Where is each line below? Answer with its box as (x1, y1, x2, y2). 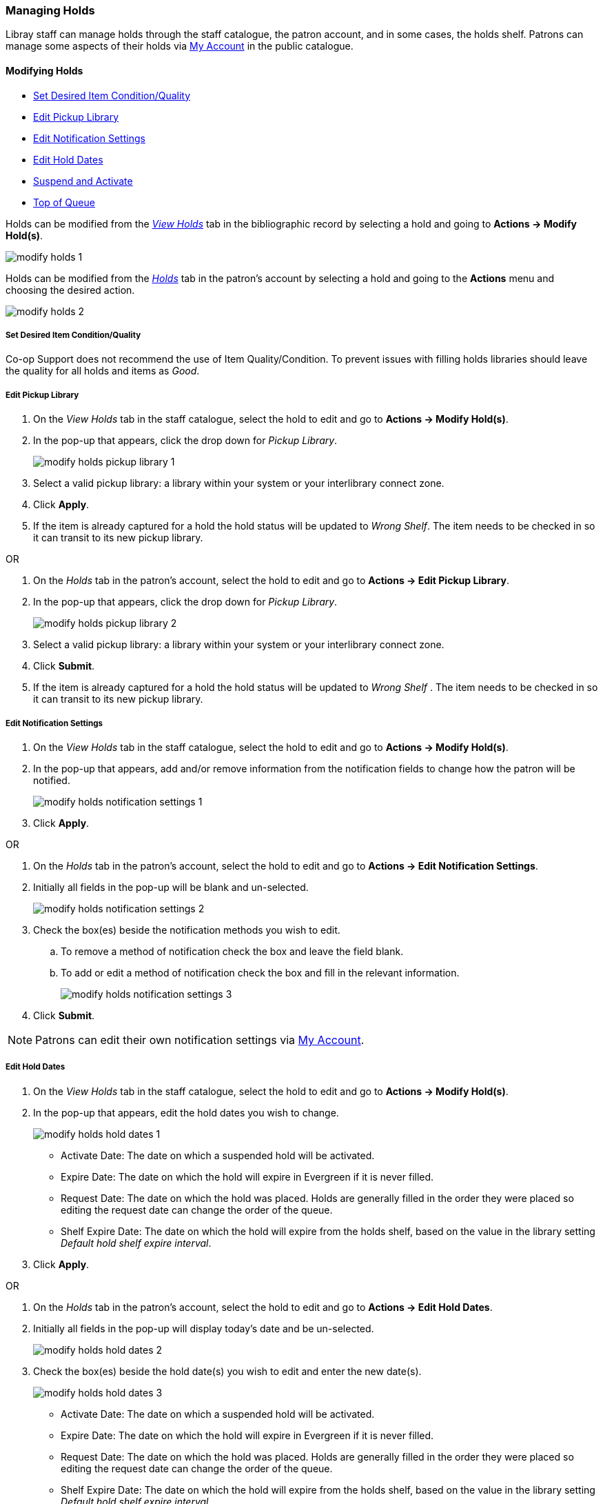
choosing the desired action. (6, 283, 135, 296)
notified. (33, 774, 70, 786)
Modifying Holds (6, 64, 83, 77)
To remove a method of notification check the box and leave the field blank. (61, 945, 404, 957)
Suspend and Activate (33, 174, 133, 187)
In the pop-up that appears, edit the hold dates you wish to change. (33, 1106, 339, 1119)
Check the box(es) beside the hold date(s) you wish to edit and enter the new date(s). (33, 1365, 422, 1377)
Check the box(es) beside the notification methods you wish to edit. (33, 923, 340, 936)
